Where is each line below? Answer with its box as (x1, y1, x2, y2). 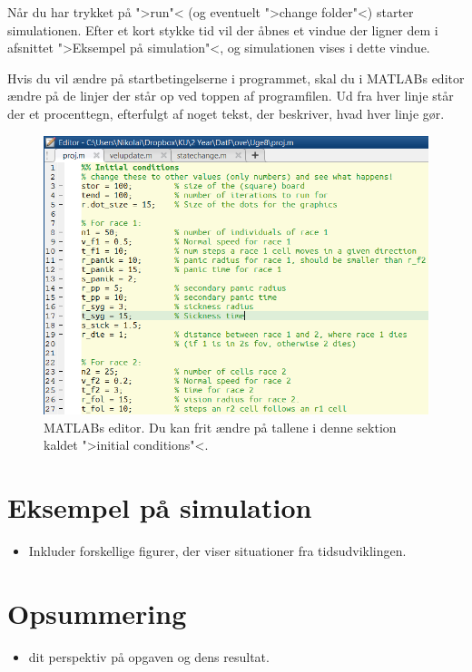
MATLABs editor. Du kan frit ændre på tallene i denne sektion (44, 417, 397, 436)
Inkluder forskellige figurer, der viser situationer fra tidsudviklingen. (28, 541, 407, 560)
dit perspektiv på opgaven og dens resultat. (28, 647, 270, 666)
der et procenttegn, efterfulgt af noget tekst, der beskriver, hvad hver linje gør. (7, 103, 445, 122)
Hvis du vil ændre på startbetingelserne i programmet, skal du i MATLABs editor (7, 68, 465, 87)
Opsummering (7, 594, 187, 631)
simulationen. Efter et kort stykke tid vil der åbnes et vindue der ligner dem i (7, 20, 438, 39)
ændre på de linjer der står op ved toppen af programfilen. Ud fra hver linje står (7, 86, 454, 105)
